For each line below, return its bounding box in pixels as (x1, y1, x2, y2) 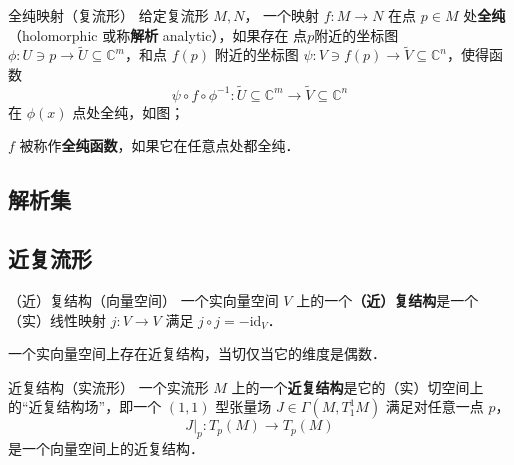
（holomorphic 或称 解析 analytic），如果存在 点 (8, 24, 308, 45)
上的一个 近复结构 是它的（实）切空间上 (231, 376, 484, 397)
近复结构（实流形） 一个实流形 (8, 376, 209, 397)
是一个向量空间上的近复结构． (8, 438, 204, 459)
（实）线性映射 (8, 309, 106, 330)
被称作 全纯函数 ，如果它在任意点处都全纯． (19, 135, 300, 156)
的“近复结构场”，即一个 (8, 396, 162, 417)
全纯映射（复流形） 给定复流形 (8, 5, 209, 25)
